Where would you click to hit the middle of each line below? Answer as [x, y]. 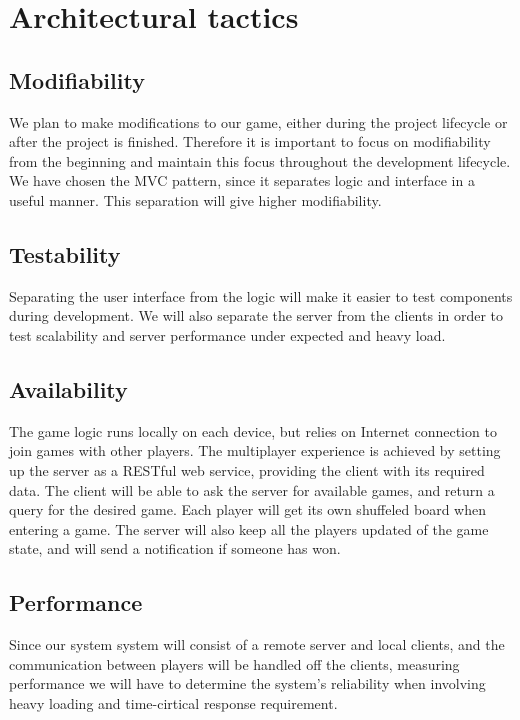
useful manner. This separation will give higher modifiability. [195, 199]
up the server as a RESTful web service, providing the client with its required [247, 469]
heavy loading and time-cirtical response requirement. [173, 702]
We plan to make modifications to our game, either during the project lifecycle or [258, 121]
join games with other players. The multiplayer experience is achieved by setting [255, 450]
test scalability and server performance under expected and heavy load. [227, 334]
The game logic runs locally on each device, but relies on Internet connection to [253, 430]
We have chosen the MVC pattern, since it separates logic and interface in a [242, 180]
